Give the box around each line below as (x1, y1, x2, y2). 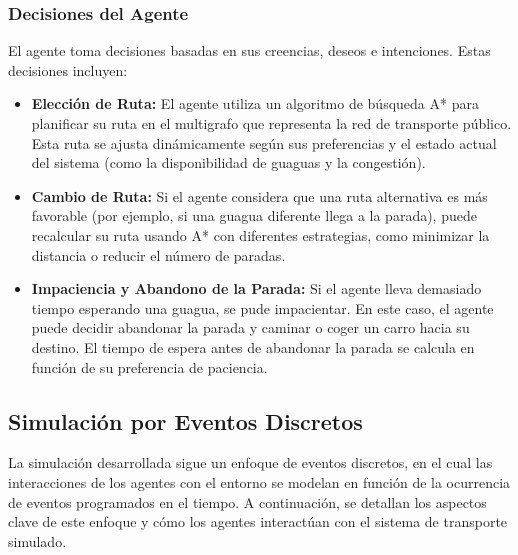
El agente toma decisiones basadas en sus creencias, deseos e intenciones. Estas (8, 40, 491, 61)
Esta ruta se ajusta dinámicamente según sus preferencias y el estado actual (31, 132, 497, 153)
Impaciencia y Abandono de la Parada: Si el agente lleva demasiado (31, 278, 482, 299)
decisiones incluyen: (8, 59, 128, 80)
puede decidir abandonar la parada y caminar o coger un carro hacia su (31, 317, 470, 338)
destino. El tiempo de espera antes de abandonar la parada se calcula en (31, 336, 475, 357)
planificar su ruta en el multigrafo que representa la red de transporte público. (31, 113, 512, 133)
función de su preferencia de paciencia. (31, 356, 268, 377)
